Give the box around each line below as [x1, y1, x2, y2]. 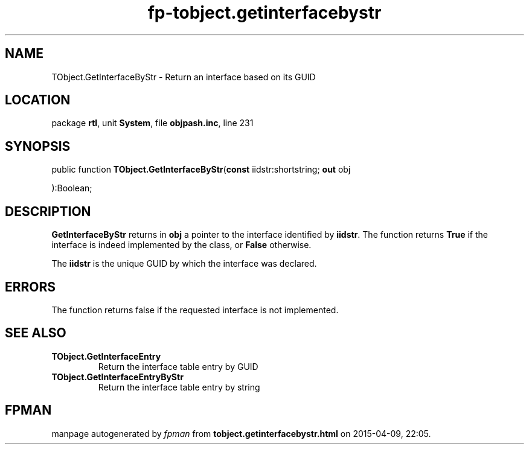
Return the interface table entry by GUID [98, 361, 258, 372]
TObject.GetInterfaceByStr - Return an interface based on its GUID [51, 71, 316, 82]
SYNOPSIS [5, 138, 71, 154]
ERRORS [5, 279, 56, 295]
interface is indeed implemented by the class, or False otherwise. [51, 240, 312, 250]
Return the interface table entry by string [98, 381, 260, 392]
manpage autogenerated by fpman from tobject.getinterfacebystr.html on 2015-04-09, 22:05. [51, 428, 431, 439]
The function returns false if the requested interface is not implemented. [51, 304, 339, 315]
